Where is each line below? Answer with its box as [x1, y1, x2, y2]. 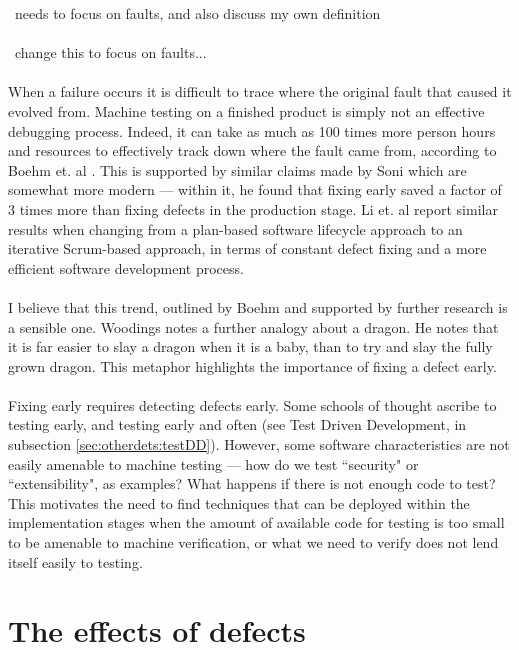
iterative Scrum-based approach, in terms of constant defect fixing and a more [8, 238, 487, 259]
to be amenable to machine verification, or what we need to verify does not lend [8, 532, 499, 553]
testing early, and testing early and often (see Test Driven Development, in [8, 414, 467, 435]
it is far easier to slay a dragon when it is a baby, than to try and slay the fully [8, 336, 493, 357]
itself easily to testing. [8, 551, 143, 572]
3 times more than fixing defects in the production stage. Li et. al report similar [8, 198, 498, 219]
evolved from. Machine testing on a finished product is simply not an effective [8, 100, 485, 121]
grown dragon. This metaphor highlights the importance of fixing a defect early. [8, 355, 497, 376]
